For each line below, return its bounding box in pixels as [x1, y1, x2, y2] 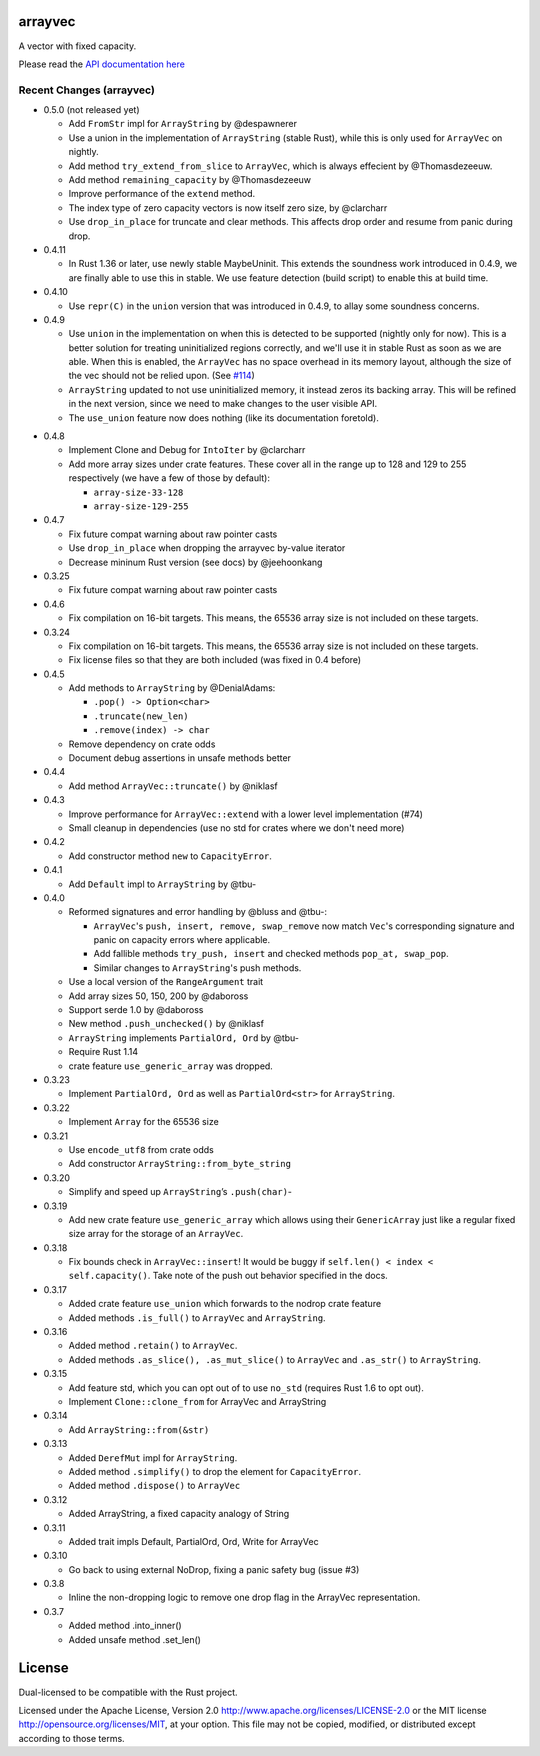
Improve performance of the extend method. [68, 188, 256, 200]
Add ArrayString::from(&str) [68, 1423, 210, 1435]
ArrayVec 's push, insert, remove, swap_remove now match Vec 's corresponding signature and [93, 920, 515, 932]
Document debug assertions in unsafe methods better [68, 752, 292, 764]
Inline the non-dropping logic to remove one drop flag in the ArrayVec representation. [68, 1591, 421, 1604]
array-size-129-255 [93, 500, 189, 512]
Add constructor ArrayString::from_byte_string [68, 1158, 292, 1170]
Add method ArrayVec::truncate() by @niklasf [68, 780, 279, 792]
